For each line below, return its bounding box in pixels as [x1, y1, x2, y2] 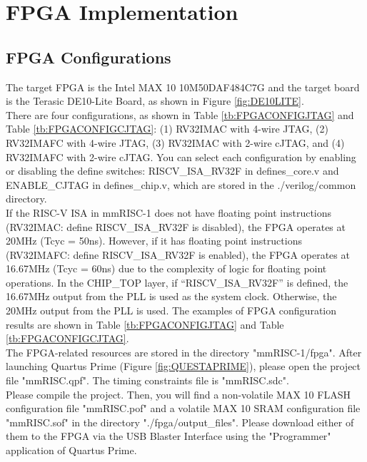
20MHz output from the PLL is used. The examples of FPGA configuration [6, 303, 337, 318]
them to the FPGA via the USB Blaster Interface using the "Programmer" [6, 428, 331, 443]
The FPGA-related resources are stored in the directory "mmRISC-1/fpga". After [6, 344, 362, 359]
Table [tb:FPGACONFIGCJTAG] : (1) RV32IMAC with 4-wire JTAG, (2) [6, 121, 328, 136]
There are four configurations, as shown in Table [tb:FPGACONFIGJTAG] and [6, 107, 354, 122]
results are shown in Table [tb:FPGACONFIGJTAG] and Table [6, 317, 284, 332]
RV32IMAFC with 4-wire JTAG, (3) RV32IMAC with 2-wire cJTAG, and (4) [6, 135, 345, 150]
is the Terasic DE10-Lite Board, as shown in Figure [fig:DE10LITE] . [6, 93, 304, 108]
